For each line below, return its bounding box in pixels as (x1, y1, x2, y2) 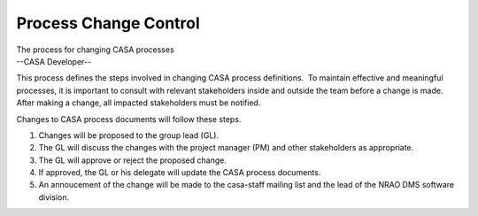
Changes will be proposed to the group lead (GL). (38, 129, 220, 141)
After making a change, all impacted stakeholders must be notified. (16, 97, 261, 108)
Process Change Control (16, 13, 201, 33)
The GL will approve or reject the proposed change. (38, 155, 227, 166)
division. (38, 191, 70, 203)
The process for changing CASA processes (16, 44, 174, 55)
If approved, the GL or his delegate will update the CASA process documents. (38, 167, 321, 178)
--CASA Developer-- (16, 56, 92, 66)
